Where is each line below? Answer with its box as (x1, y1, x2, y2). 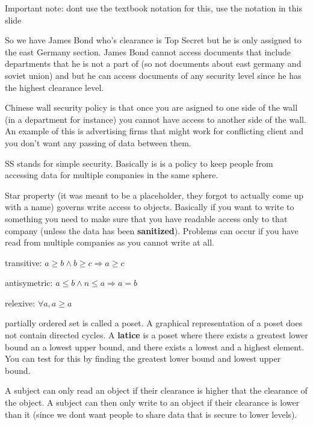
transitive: (5, 256, 42, 268)
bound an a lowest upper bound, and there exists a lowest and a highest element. (5, 340, 305, 353)
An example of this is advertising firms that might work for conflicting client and (5, 125, 303, 137)
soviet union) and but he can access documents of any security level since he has (5, 69, 302, 81)
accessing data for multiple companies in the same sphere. (5, 169, 218, 181)
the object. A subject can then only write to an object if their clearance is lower (5, 396, 300, 409)
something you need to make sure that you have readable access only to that (5, 212, 288, 225)
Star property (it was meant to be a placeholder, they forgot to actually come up (5, 188, 304, 201)
